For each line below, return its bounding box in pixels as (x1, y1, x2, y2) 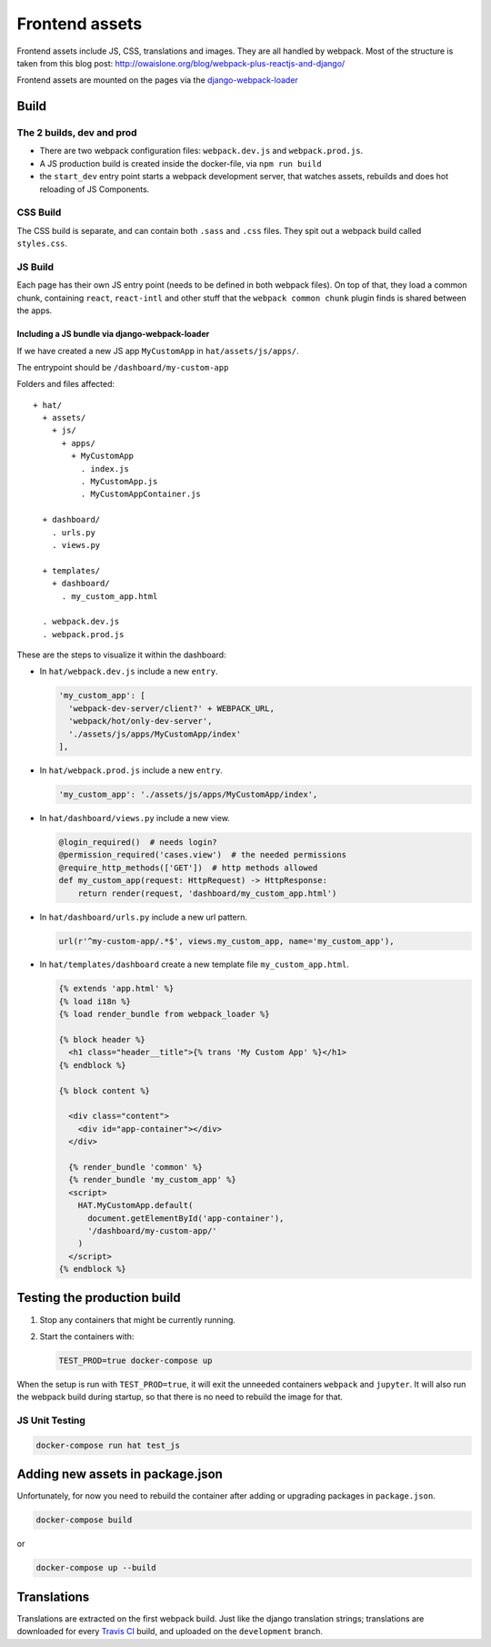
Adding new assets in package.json (16, 1467, 223, 1482)
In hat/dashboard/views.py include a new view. (39, 812, 231, 823)
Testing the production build (16, 1290, 181, 1306)
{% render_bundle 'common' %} (68, 1162, 204, 1172)
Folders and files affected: (16, 379, 115, 390)
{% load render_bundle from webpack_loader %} (58, 1009, 270, 1020)
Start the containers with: (39, 1330, 135, 1342)
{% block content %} (58, 1085, 150, 1096)
